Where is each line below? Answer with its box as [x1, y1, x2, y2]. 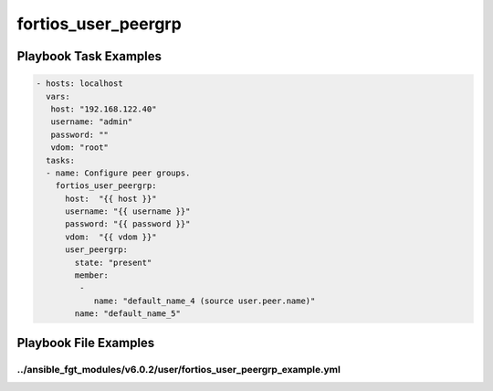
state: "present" [74, 257, 152, 268]
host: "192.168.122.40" [50, 103, 157, 114]
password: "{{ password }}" [65, 219, 191, 229]
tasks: [46, 155, 76, 165]
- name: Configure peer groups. [46, 167, 191, 178]
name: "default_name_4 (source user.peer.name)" [93, 295, 316, 306]
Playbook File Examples [16, 334, 155, 351]
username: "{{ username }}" [65, 206, 191, 217]
